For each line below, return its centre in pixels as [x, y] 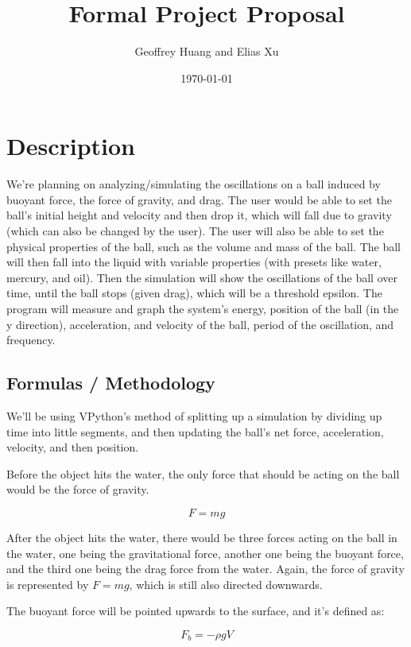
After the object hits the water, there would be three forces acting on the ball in [202, 537]
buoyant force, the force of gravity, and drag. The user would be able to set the [199, 199]
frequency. [31, 340]
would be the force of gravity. [78, 489]
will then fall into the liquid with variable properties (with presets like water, [194, 262]
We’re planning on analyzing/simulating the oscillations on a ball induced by [194, 184]
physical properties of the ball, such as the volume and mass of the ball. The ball [204, 246]
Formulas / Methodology [111, 383]
